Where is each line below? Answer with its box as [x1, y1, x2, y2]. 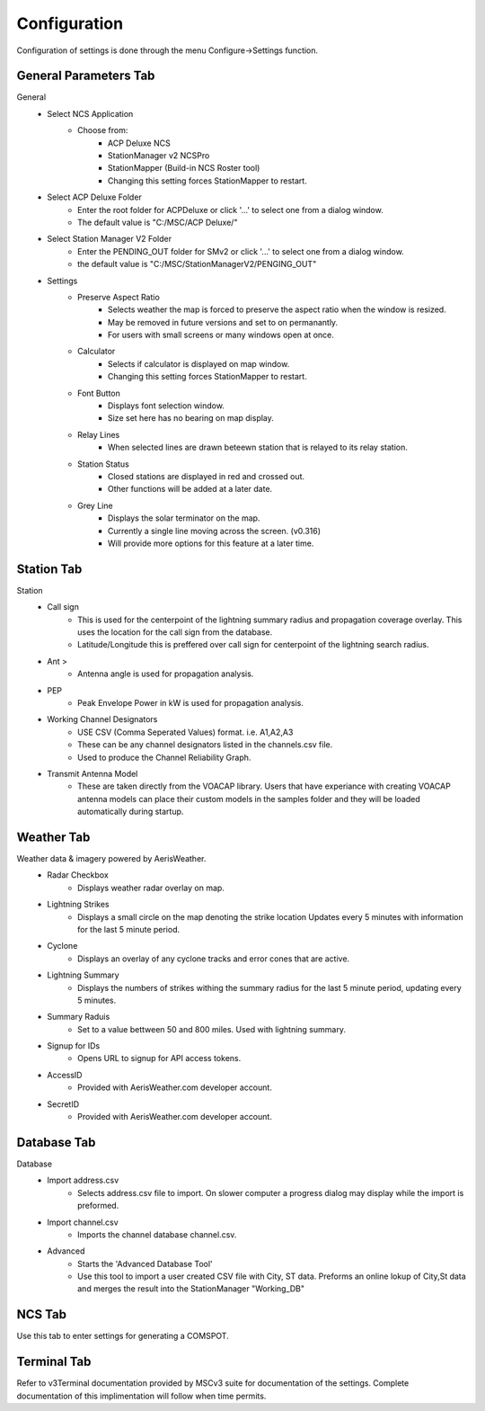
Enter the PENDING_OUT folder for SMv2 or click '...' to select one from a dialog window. [77, 246, 404, 256]
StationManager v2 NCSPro [108, 150, 210, 161]
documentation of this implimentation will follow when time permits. [16, 1390, 267, 1401]
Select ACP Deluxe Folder [47, 192, 143, 202]
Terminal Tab [16, 1354, 92, 1370]
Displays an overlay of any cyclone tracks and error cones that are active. [77, 953, 350, 964]
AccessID [47, 1069, 83, 1080]
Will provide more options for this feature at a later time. [108, 538, 314, 549]
